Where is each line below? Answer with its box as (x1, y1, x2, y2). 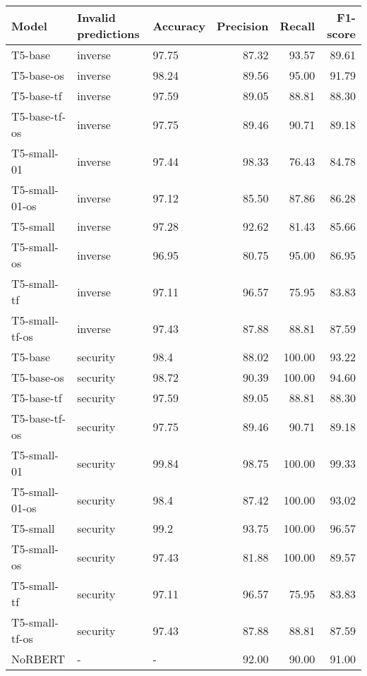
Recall (279, 17, 315, 34)
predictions (77, 25, 140, 42)
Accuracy (152, 17, 205, 34)
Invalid (77, 9, 116, 25)
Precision (216, 17, 269, 34)
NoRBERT (11, 651, 66, 667)
